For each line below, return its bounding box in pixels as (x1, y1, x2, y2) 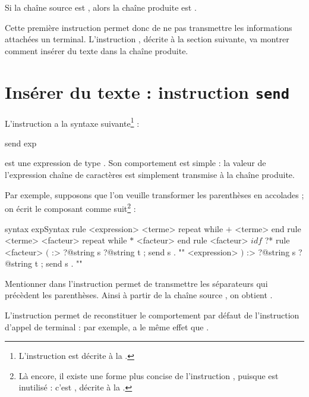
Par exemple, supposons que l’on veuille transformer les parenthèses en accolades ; (5, 188, 304, 201)
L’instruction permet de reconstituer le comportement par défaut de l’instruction (5, 309, 299, 321)
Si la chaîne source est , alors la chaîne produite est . (5, 1, 197, 13)
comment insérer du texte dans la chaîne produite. (5, 44, 188, 57)
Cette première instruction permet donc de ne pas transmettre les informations (5, 21, 292, 33)
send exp (5, 136, 37, 149)
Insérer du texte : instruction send (5, 79, 290, 104)
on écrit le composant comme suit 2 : (5, 201, 136, 214)
